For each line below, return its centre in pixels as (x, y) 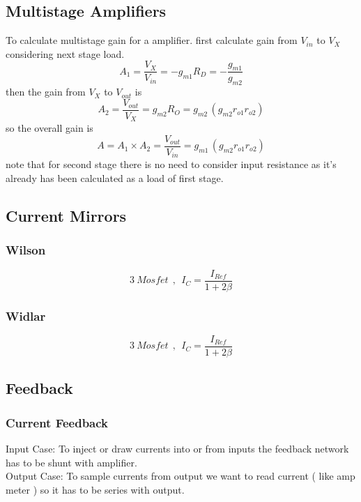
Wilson (26, 250)
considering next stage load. (65, 53)
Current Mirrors (66, 216)
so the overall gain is (49, 128)
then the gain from (46, 92)
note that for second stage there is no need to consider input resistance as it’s (171, 164)
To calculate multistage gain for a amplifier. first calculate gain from (152, 40)
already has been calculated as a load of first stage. (115, 178)
